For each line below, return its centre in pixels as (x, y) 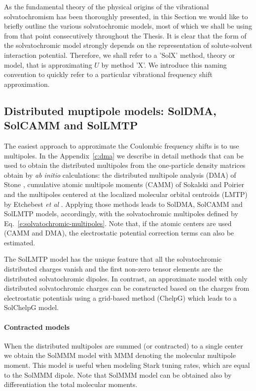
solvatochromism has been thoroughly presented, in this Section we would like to (126, 16)
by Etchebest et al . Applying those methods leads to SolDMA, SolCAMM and (123, 204)
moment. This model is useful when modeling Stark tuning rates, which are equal (127, 365)
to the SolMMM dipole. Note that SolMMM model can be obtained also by (118, 374)
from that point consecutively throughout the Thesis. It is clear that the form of (125, 35)
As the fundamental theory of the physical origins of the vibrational (107, 6)
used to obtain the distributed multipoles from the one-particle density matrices (125, 165)
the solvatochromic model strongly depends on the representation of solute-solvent (128, 45)
